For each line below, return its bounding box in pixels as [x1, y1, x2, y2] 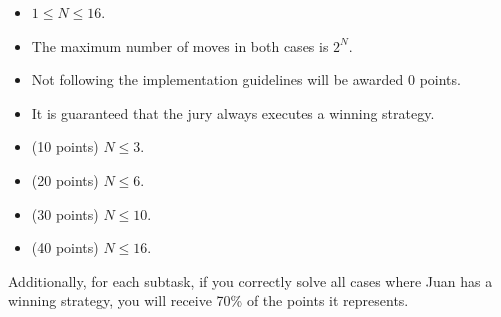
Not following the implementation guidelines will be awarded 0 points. [31, 69, 461, 90]
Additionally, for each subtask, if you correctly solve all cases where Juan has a [8, 270, 493, 291]
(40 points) [31, 237, 99, 258]
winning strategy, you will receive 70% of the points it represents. [8, 290, 409, 311]
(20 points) [31, 169, 99, 190]
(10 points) [31, 136, 99, 157]
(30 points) [31, 203, 99, 224]
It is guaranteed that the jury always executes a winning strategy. [31, 102, 435, 123]
